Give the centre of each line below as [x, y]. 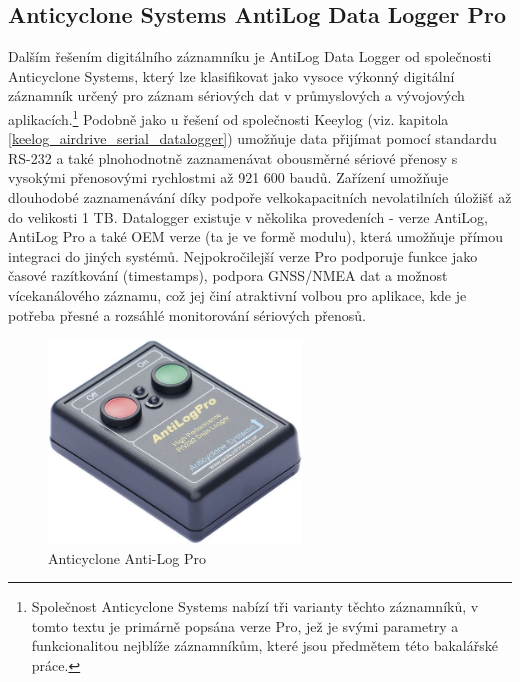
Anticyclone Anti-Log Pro [127, 557]
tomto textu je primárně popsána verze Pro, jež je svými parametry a [245, 625]
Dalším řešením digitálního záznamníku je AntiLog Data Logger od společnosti [250, 56]
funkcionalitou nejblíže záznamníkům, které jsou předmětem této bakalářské [264, 645]
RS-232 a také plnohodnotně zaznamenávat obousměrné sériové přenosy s [233, 157]
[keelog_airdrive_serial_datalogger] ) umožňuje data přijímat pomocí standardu [252, 138]
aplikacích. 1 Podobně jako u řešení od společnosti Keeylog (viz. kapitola [228, 117]
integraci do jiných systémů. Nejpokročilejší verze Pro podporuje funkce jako [243, 255]
